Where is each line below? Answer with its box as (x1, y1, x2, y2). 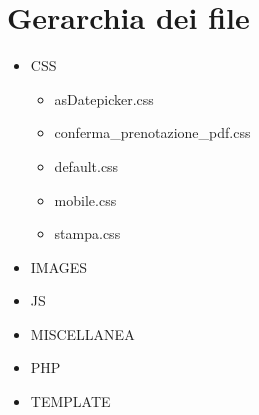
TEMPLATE (30, 391, 111, 412)
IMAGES (30, 256, 88, 277)
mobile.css (54, 189, 117, 210)
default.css (54, 155, 119, 176)
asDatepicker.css (54, 88, 154, 109)
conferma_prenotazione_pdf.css (54, 122, 251, 143)
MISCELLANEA (30, 323, 135, 344)
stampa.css (54, 223, 121, 244)
